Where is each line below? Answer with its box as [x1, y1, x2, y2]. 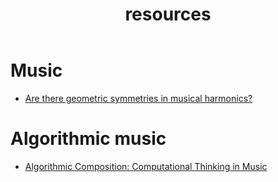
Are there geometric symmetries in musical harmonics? [24, 92, 253, 104]
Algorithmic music [10, 128, 167, 150]
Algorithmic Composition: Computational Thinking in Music [24, 160, 268, 172]
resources [124, 3, 212, 26]
